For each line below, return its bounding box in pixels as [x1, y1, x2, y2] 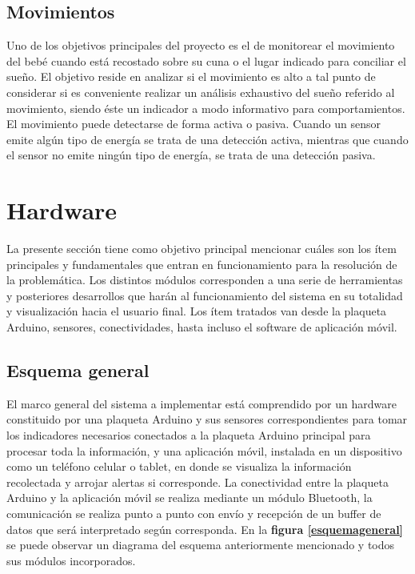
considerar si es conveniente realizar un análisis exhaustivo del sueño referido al [6, 83, 395, 100]
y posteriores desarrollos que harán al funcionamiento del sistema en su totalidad [6, 287, 403, 303]
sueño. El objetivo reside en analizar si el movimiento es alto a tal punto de [6, 68, 376, 85]
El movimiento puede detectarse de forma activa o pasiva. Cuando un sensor [6, 115, 381, 132]
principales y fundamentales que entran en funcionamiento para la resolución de [6, 255, 397, 272]
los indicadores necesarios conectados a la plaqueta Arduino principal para [6, 427, 371, 444]
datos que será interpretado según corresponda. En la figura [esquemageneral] [6, 520, 404, 537]
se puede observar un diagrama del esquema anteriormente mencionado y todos [6, 536, 395, 553]
